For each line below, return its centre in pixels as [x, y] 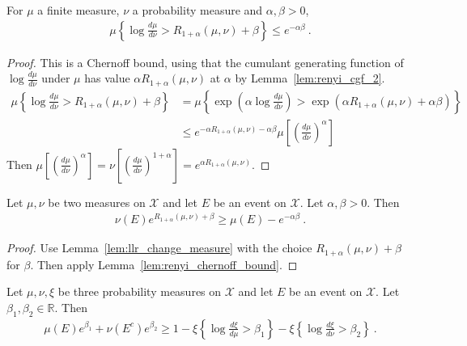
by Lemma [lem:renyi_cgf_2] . [310, 78]
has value [107, 78]
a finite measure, [79, 10]
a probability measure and [197, 10]
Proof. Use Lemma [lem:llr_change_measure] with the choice [159, 248]
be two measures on [97, 202]
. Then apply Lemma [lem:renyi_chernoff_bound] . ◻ [164, 264]
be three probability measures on [140, 291]
